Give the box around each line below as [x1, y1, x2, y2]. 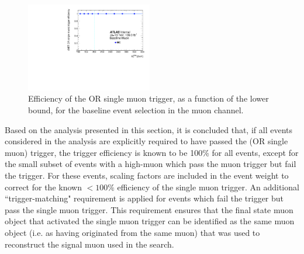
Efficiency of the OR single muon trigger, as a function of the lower [28, 92, 269, 105]
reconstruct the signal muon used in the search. [5, 238, 174, 250]
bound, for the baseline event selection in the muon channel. [28, 104, 244, 116]
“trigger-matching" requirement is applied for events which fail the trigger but [5, 192, 284, 204]
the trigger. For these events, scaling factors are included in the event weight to [5, 169, 289, 181]
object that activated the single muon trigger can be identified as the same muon [5, 215, 295, 227]
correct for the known [5, 180, 82, 193]
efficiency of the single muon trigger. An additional [117, 180, 299, 193]
